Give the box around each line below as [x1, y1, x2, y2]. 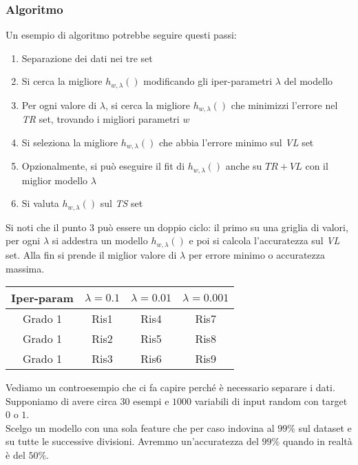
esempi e [133, 393, 169, 408]
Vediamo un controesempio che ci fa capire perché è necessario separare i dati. [6, 380, 335, 395]
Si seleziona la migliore [21, 135, 118, 149]
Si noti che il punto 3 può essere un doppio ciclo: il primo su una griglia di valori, [6, 219, 348, 234]
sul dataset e [298, 420, 352, 435]
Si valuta [21, 196, 59, 210]
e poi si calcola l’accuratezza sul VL [189, 233, 340, 248]
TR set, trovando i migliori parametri [21, 112, 180, 126]
